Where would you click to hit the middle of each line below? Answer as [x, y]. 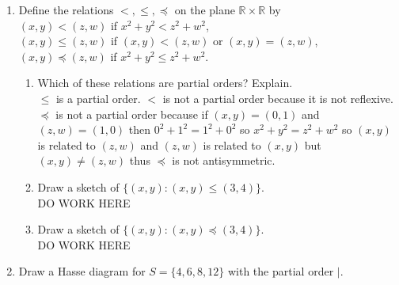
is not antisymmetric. [224, 160]
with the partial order [281, 271]
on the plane [205, 9]
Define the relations [66, 9]
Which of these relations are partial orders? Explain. [165, 83]
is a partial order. [98, 98]
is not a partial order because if [132, 114]
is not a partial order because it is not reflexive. [278, 98]
